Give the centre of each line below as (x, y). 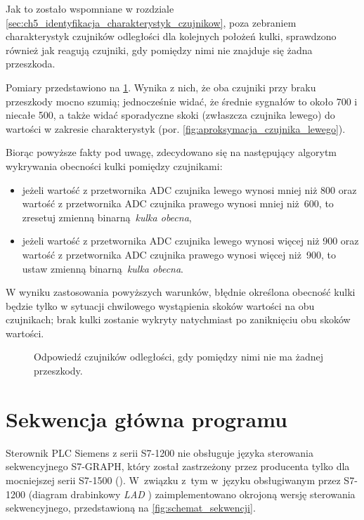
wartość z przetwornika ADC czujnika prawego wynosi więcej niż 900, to (179, 254)
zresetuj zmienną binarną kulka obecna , (107, 217)
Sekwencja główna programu (147, 418)
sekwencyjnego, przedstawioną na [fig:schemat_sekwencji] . (131, 508)
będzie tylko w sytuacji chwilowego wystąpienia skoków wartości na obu (160, 305)
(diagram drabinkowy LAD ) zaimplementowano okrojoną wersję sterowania (192, 494)
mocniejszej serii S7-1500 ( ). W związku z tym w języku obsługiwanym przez (173, 480)
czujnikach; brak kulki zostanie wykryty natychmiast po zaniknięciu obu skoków (178, 319)
